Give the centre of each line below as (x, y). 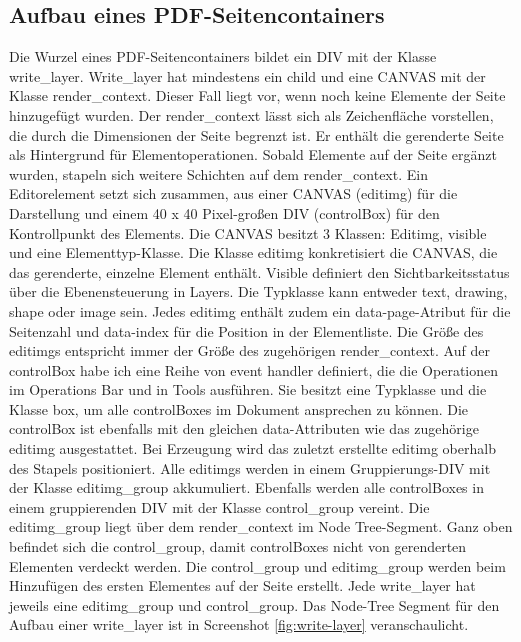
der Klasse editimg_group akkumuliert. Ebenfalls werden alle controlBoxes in (246, 487)
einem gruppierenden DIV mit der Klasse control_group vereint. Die (219, 506)
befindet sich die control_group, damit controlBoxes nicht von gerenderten (238, 546)
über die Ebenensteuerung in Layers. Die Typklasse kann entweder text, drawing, (258, 291)
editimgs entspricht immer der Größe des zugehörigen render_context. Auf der (249, 350)
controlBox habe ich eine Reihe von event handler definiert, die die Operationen (254, 369)
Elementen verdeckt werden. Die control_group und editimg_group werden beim (257, 565)
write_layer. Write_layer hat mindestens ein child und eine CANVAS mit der (247, 75)
